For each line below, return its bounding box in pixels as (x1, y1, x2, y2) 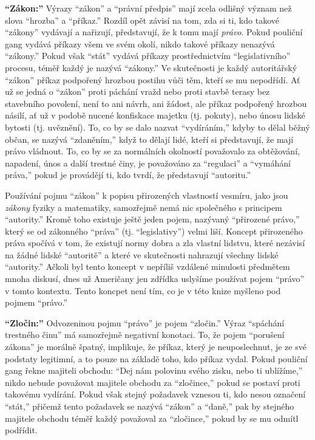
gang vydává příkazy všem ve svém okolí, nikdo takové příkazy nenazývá (5, 37, 275, 50)
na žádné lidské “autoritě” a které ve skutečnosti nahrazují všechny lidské (5, 248, 279, 261)
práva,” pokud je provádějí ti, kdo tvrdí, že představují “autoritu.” (5, 168, 251, 181)
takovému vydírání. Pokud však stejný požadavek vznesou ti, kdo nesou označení (5, 388, 306, 400)
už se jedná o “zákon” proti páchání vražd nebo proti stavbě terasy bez (5, 85, 270, 98)
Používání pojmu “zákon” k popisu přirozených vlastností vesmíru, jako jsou (5, 188, 288, 201)
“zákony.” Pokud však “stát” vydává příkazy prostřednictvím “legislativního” (5, 49, 291, 62)
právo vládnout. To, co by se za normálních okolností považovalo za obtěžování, (5, 145, 300, 157)
